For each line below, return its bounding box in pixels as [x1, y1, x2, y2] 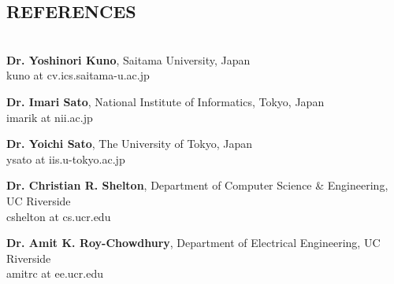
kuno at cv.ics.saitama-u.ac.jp [6, 67, 150, 83]
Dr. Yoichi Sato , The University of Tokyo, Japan [6, 135, 253, 152]
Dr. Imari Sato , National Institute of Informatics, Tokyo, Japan [6, 93, 325, 109]
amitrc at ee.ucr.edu [6, 265, 103, 282]
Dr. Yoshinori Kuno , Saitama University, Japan [6, 51, 251, 68]
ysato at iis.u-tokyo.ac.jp [6, 150, 125, 167]
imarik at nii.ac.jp [6, 109, 93, 125]
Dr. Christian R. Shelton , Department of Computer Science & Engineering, [6, 177, 388, 194]
